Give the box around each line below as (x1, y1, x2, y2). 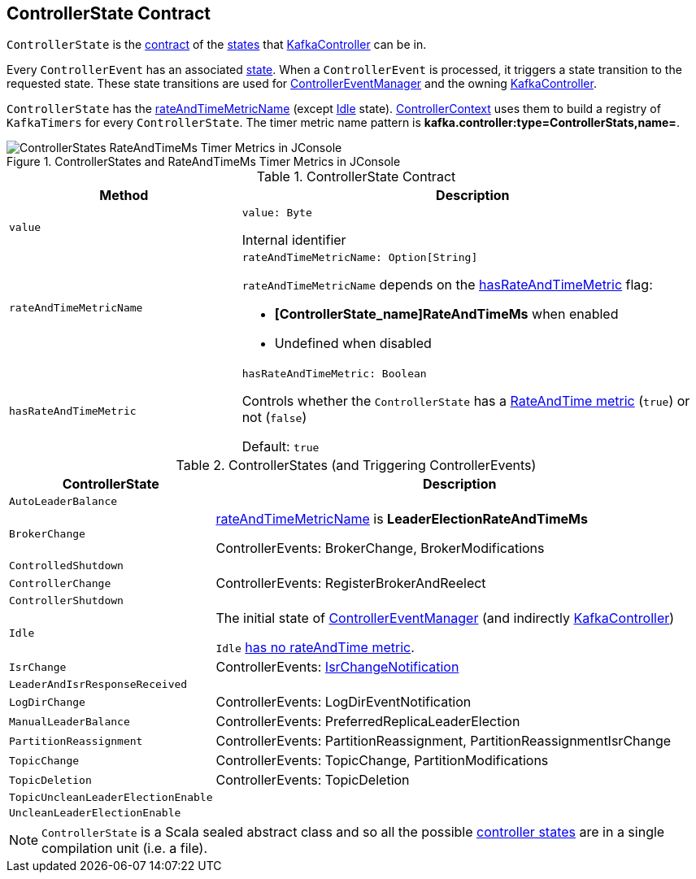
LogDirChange (9, 695, 85, 708)
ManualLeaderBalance (9, 715, 130, 728)
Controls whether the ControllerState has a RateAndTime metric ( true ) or (241, 393, 690, 410)
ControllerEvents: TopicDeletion (215, 772, 410, 789)
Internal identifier (241, 232, 346, 249)
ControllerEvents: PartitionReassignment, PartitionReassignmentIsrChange (215, 733, 672, 750)
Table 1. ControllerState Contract (256, 168, 456, 185)
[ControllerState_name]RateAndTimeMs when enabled (274, 306, 619, 323)
